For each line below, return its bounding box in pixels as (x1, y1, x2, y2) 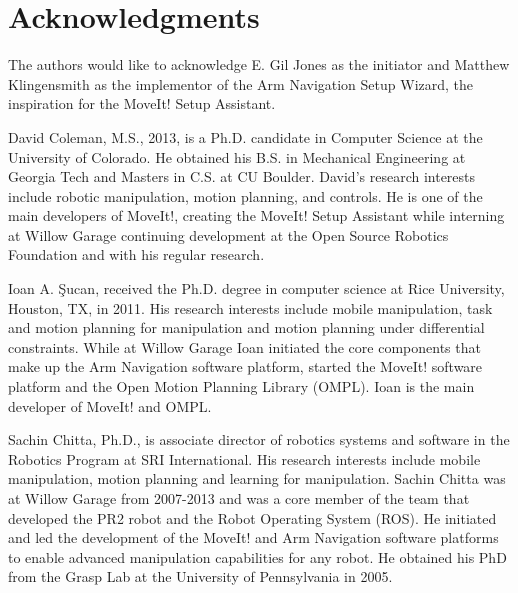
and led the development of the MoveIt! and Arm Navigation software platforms (8, 527, 499, 548)
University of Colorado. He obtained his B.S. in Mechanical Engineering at (8, 146, 466, 167)
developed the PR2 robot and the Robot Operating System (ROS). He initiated (8, 507, 497, 528)
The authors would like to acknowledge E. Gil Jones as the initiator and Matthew (8, 54, 510, 75)
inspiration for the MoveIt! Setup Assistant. (8, 93, 276, 114)
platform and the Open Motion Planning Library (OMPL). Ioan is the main (8, 376, 475, 397)
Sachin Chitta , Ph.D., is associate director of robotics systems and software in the (8, 429, 510, 450)
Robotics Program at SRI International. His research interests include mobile (8, 448, 481, 469)
